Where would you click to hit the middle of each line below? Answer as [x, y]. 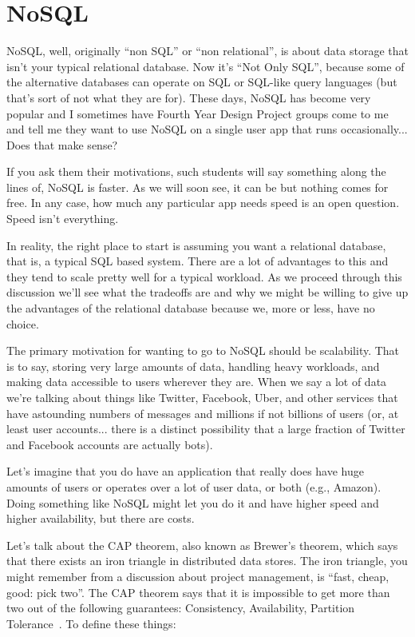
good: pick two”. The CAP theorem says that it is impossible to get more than [198, 592]
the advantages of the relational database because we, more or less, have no [191, 308]
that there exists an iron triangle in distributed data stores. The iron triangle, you [207, 561]
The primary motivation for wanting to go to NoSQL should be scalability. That [203, 350]
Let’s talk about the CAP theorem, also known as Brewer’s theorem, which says [202, 545]
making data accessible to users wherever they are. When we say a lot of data [197, 382]
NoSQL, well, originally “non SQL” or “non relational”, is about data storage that [207, 51]
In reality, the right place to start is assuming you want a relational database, [196, 245]
